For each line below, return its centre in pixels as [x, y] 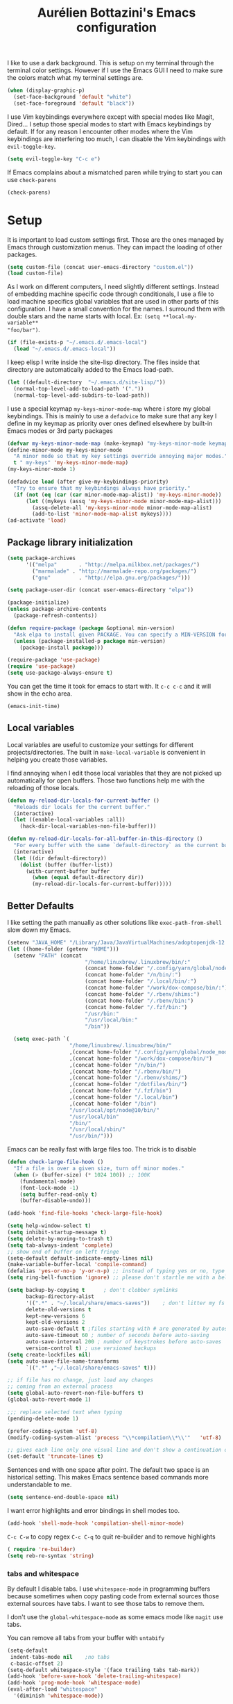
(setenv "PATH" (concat [48, 956]
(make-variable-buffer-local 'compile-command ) [77, 1265]
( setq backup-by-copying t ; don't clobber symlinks [93, 1291]
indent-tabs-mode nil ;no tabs [60, 1657]
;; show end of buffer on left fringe [63, 1252]
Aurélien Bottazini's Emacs [116, 13]
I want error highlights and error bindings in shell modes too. [94, 1511]
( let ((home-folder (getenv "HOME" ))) [63, 949]
